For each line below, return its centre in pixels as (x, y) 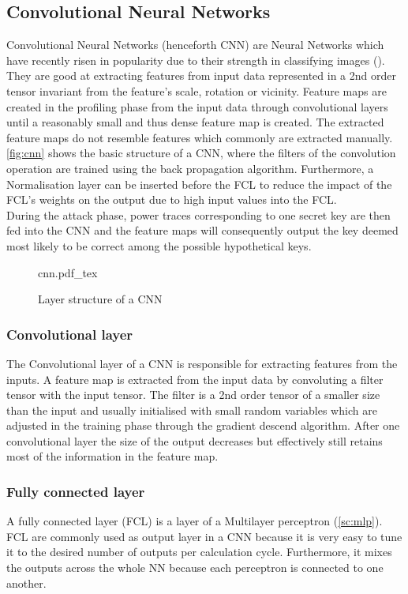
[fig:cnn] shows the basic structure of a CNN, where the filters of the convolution (201, 153)
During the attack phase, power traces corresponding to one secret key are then (198, 214)
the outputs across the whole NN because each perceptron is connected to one (195, 568)
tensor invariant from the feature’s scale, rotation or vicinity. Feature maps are (197, 90)
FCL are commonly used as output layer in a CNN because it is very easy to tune (204, 536)
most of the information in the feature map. (112, 456)
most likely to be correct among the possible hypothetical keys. (159, 245)
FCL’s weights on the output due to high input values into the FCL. (172, 199)
